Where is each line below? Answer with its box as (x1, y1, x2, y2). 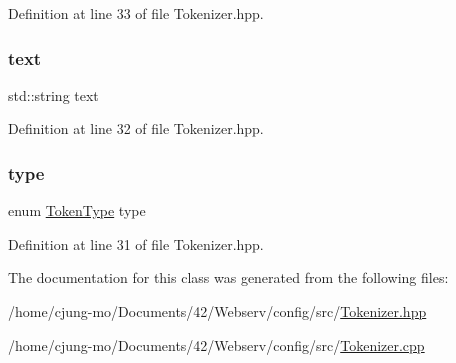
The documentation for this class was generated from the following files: (8, 267, 449, 288)
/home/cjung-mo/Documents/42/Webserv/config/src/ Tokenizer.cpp (8, 334, 425, 355)
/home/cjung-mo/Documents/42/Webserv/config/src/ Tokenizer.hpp (8, 301, 427, 321)
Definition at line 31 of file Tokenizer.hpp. (8, 233, 264, 254)
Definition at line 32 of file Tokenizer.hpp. (8, 118, 264, 139)
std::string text (8, 84, 99, 105)
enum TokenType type (8, 200, 146, 221)
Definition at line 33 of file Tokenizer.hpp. (8, 3, 264, 23)
